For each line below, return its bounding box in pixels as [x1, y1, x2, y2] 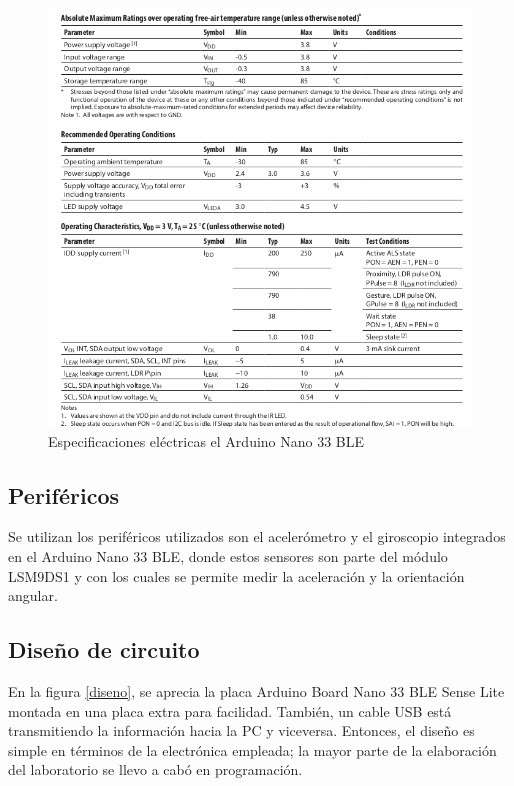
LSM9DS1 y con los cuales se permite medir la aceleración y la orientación [8, 565, 465, 586]
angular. [8, 585, 58, 606]
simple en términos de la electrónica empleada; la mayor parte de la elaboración [8, 739, 497, 760]
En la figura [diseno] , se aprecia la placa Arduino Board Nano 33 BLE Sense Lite [8, 681, 505, 702]
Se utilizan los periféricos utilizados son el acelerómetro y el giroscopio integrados [8, 526, 506, 547]
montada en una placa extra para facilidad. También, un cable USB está [8, 700, 452, 721]
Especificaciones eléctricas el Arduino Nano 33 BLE [48, 430, 365, 451]
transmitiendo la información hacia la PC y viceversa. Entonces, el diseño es [8, 720, 475, 741]
